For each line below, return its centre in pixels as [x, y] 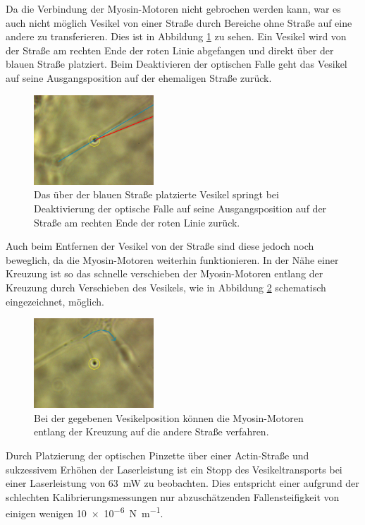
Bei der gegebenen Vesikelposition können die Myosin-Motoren [169, 417]
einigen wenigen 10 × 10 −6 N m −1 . [85, 512]
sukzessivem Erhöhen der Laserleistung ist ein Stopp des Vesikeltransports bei [174, 469]
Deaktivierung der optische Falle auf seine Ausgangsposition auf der [180, 208]
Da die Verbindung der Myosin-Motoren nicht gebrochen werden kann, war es [173, 8]
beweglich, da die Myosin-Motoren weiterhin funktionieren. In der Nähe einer [172, 259]
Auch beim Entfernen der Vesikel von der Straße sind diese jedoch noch [160, 246]
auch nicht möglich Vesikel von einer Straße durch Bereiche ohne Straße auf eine [179, 22]
